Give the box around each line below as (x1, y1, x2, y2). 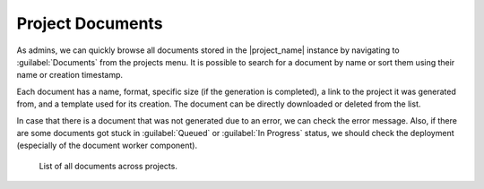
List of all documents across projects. (39, 160, 178, 171)
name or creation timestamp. (16, 70, 124, 81)
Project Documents (16, 13, 163, 33)
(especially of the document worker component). (16, 140, 197, 151)
